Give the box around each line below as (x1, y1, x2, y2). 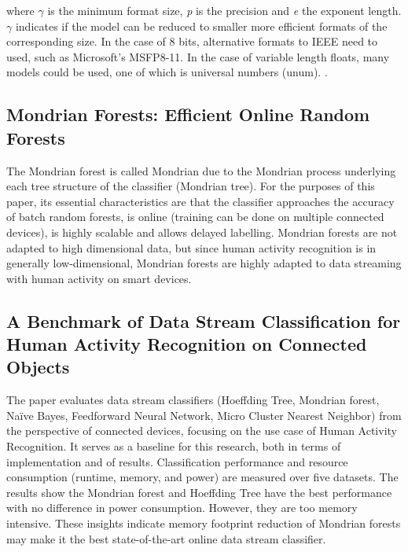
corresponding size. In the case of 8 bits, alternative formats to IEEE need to (6, 33, 378, 50)
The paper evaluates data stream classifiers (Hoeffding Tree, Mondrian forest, (6, 392, 380, 408)
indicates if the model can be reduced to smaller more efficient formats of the (15, 17, 388, 34)
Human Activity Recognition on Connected (6, 332, 367, 356)
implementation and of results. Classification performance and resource (6, 453, 348, 469)
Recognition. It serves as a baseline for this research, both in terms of (6, 438, 341, 454)
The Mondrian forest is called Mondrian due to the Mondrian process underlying (6, 162, 396, 178)
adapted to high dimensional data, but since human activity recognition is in (6, 239, 377, 256)
